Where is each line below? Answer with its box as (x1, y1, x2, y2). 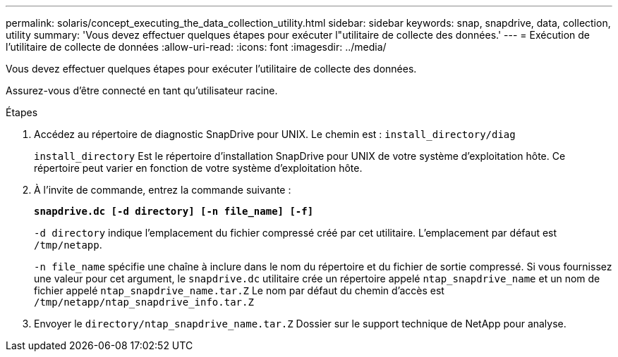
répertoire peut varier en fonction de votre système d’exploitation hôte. (34, 162, 363, 174)
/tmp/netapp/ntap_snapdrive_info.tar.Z (34, 296, 254, 308)
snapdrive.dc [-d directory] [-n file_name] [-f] (34, 206, 314, 217)
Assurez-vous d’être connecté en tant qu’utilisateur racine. (6, 84, 278, 96)
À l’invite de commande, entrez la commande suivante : (34, 184, 291, 196)
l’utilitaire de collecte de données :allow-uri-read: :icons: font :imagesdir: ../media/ (6, 41, 387, 53)
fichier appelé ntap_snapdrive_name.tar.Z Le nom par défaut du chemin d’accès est (34, 284, 444, 296)
